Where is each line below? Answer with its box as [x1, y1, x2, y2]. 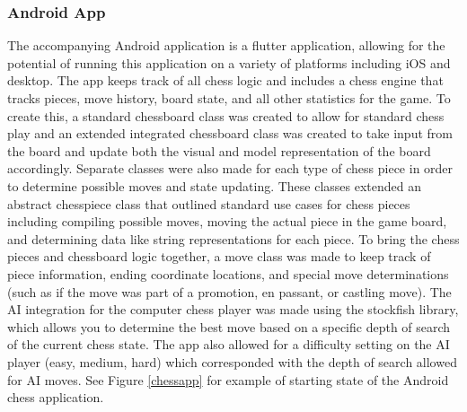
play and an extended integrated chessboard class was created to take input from [7, 124, 453, 143]
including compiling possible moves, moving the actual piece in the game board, [7, 212, 447, 231]
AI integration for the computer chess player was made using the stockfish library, [7, 300, 459, 319]
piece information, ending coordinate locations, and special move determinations [7, 264, 449, 283]
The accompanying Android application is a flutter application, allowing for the [7, 36, 445, 55]
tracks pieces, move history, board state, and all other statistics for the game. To [7, 89, 451, 107]
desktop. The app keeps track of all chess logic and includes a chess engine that [7, 71, 444, 90]
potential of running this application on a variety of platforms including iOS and [7, 53, 451, 72]
